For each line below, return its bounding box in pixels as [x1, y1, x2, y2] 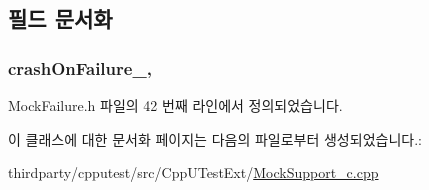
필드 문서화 [8, 3, 113, 34]
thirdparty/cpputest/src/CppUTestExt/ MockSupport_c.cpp [8, 162, 379, 183]
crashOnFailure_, [8, 55, 152, 80]
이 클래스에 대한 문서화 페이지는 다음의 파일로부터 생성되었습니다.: [8, 128, 422, 149]
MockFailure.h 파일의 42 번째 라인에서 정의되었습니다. [8, 95, 343, 115]
